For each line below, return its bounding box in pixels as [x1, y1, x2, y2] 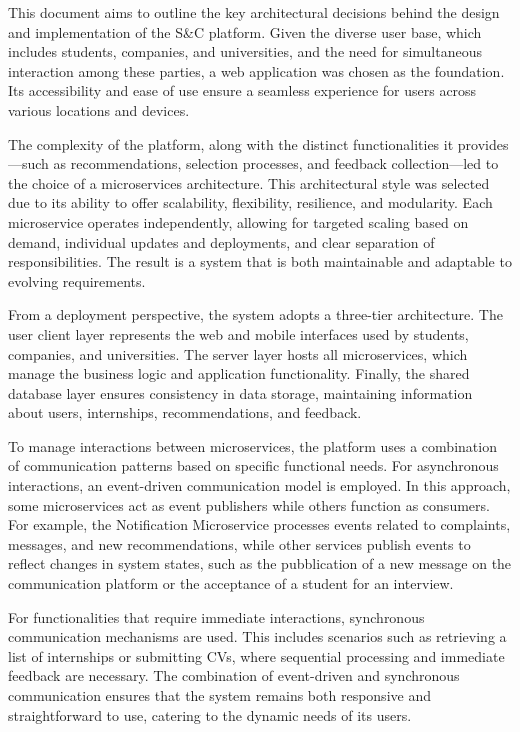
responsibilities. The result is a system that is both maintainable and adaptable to [8, 251, 512, 272]
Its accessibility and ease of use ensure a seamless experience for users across [8, 80, 477, 101]
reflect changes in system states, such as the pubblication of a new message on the [8, 553, 512, 574]
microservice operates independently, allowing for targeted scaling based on [8, 211, 469, 232]
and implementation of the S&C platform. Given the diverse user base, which [8, 21, 482, 42]
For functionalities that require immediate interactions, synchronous [8, 606, 425, 627]
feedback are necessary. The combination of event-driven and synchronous [8, 665, 460, 686]
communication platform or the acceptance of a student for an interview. [8, 573, 454, 594]
